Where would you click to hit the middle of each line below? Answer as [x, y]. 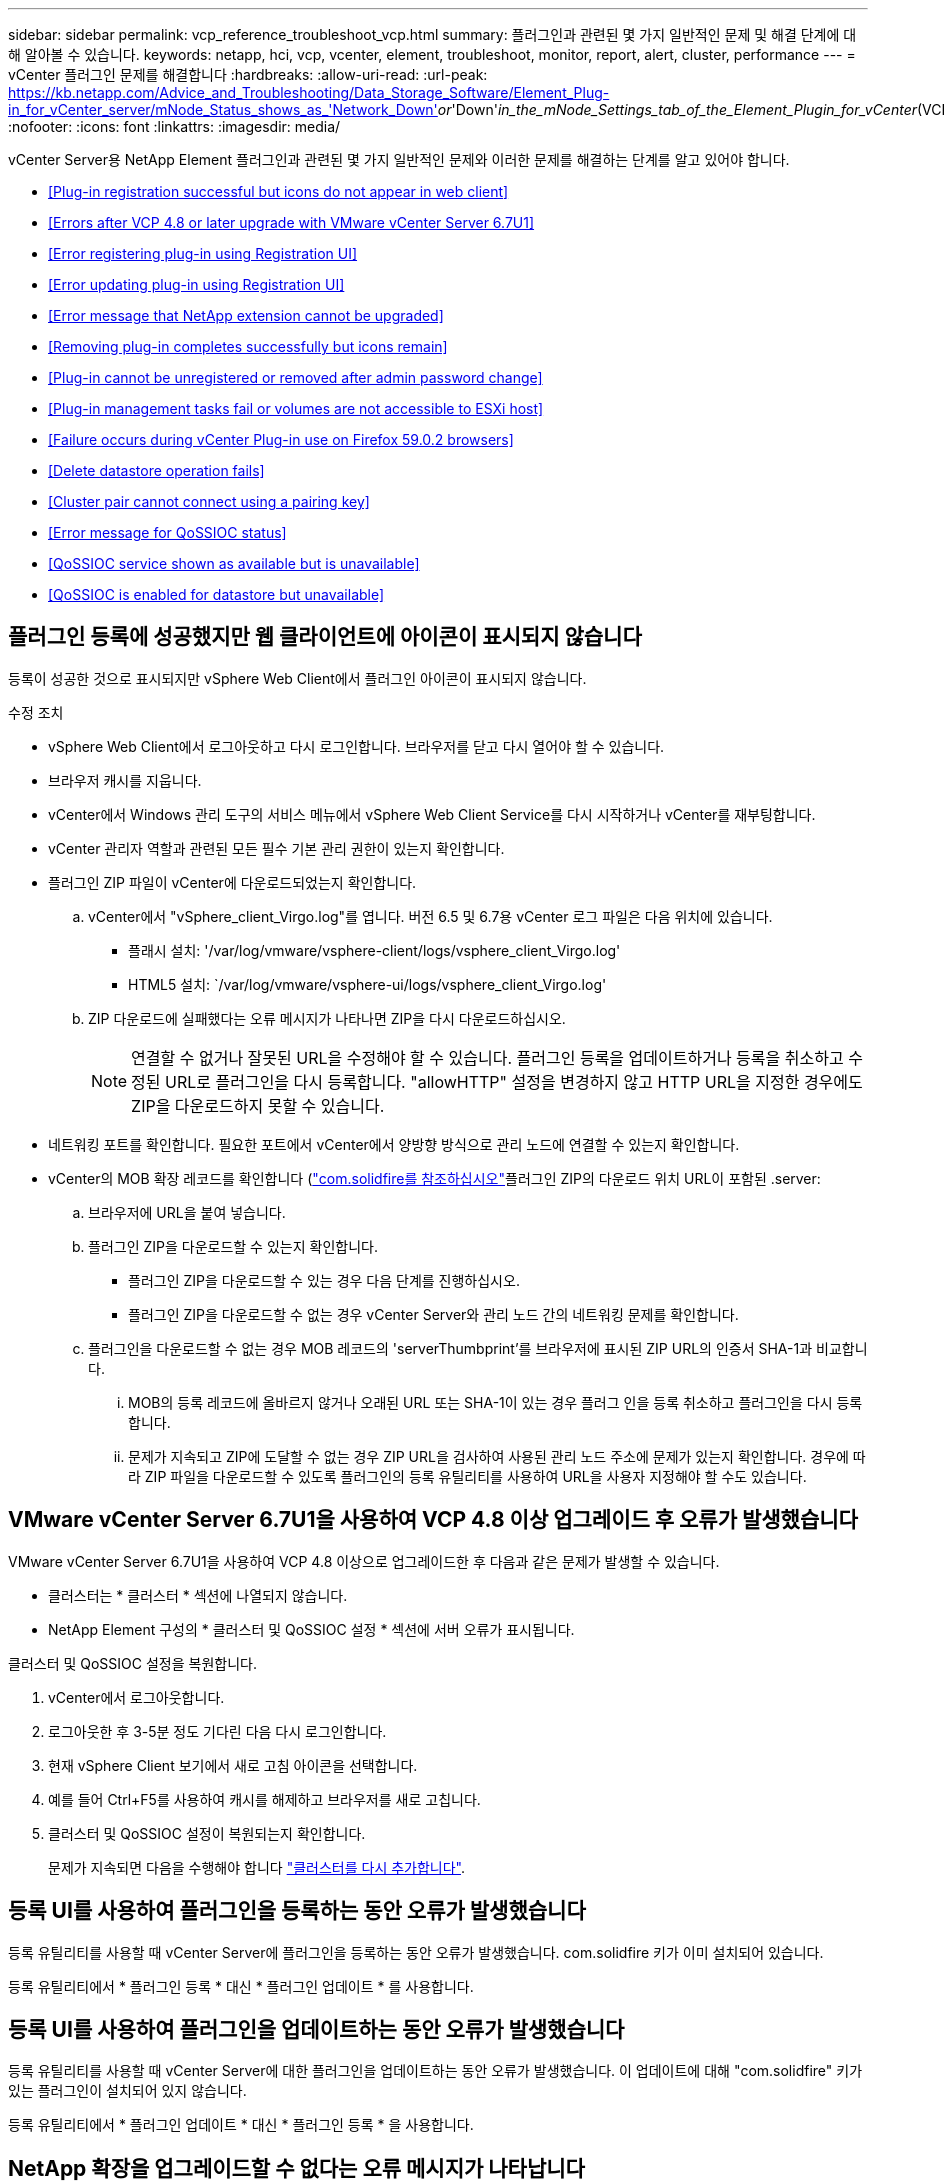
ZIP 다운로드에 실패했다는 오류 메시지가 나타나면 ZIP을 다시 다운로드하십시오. [327, 1018]
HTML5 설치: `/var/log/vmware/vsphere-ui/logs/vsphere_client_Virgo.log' [367, 984]
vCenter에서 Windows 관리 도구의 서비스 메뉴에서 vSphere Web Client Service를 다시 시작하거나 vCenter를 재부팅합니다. [432, 814]
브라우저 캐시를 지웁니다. [125, 780]
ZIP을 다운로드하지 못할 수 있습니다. [258, 1105]
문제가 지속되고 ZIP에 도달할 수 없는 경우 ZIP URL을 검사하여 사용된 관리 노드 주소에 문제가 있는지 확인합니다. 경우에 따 [497, 1456]
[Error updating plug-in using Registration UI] [196, 284]
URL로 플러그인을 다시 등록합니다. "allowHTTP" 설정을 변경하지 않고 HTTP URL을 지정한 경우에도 [514, 1081]
